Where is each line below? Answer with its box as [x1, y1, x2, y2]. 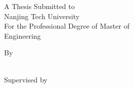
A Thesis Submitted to [4, 1, 75, 11]
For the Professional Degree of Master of [4, 21, 129, 31]
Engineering [4, 30, 41, 41]
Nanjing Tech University [4, 11, 80, 21]
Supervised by [4, 74, 48, 84]
